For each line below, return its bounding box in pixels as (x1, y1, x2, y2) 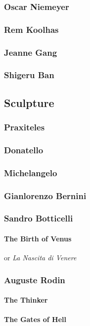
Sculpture (4, 95, 54, 110)
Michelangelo (4, 166, 57, 179)
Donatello (4, 143, 44, 156)
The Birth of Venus (4, 233, 72, 243)
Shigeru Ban (4, 69, 54, 81)
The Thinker (4, 295, 48, 305)
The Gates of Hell (4, 314, 66, 325)
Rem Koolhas (4, 23, 59, 35)
